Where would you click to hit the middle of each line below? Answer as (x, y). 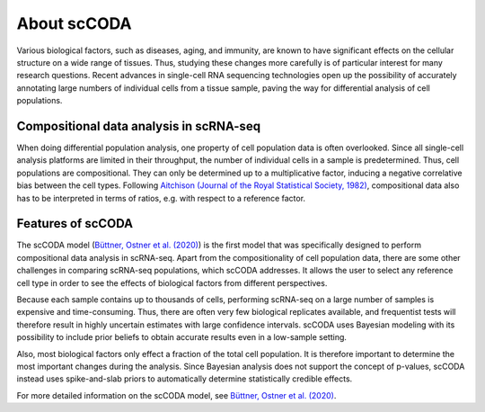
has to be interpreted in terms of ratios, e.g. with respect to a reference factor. (161, 198)
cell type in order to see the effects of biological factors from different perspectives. (172, 282)
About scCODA (74, 23)
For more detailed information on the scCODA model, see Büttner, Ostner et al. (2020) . (176, 395)
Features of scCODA (75, 224)
